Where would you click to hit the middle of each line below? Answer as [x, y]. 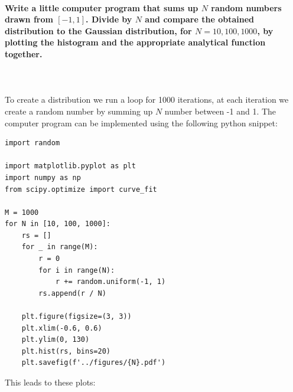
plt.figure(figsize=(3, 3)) [76, 317]
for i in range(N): [77, 270]
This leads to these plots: [50, 382]
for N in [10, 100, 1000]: [58, 224]
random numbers [246, 7]
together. [24, 53]
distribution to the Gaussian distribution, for [98, 30]
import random [32, 143]
